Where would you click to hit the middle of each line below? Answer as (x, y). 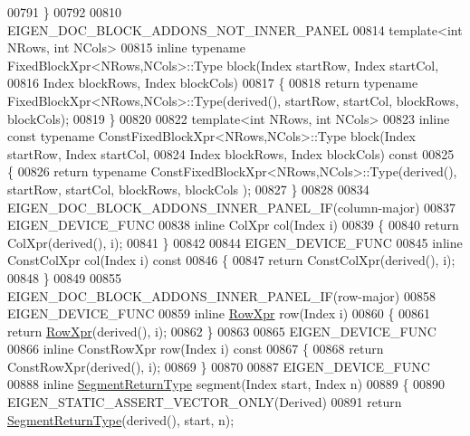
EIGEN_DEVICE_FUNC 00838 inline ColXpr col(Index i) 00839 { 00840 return (233, 225)
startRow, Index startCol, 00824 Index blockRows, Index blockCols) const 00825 (231, 153)
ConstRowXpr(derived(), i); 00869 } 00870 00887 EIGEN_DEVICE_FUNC (219, 366)
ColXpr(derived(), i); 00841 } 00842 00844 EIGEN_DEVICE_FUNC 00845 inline (235, 242)
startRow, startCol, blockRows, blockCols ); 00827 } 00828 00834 (188, 189)
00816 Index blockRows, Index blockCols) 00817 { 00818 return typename (213, 83)
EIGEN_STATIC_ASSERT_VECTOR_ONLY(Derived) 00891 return (205, 402)
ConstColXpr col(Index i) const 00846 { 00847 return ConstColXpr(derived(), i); (231, 260)
